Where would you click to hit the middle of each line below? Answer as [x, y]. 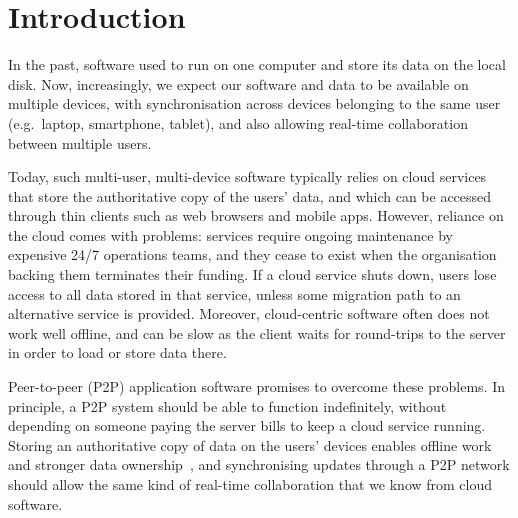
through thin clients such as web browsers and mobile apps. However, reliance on [256, 215]
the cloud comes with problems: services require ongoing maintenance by [230, 234]
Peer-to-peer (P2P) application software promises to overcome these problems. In [256, 386]
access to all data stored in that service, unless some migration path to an [234, 293]
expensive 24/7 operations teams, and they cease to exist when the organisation [252, 254]
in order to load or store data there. [117, 352]
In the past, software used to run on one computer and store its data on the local [257, 64]
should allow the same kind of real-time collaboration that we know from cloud [250, 484]
